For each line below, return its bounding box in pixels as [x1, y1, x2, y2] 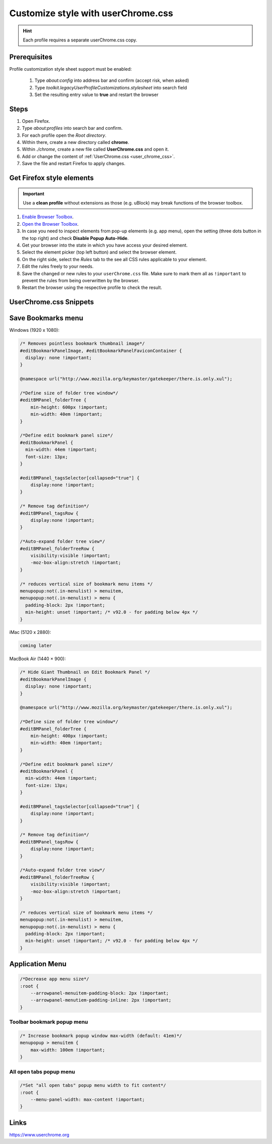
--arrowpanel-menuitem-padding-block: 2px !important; [30, 990, 169, 996]
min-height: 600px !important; [30, 404, 108, 410]
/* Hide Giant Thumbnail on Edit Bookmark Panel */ [20, 669, 151, 675]
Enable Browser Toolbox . [22, 214, 74, 220]
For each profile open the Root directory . [22, 132, 107, 138]
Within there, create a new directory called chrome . [22, 139, 129, 145]
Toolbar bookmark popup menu [9, 1018, 88, 1025]
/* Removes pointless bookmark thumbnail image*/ [20, 341, 145, 346]
